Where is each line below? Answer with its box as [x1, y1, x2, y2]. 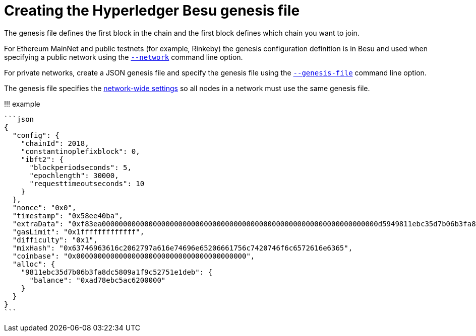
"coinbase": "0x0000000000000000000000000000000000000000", [12, 251, 255, 260]
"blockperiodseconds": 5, [29, 163, 132, 172]
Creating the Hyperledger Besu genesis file [4, 2, 300, 19]
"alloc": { [12, 260, 55, 268]
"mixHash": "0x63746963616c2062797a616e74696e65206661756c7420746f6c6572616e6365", [12, 243, 353, 252]
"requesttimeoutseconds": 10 [29, 179, 145, 188]
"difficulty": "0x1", [12, 235, 98, 244]
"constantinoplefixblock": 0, [21, 147, 140, 155]
